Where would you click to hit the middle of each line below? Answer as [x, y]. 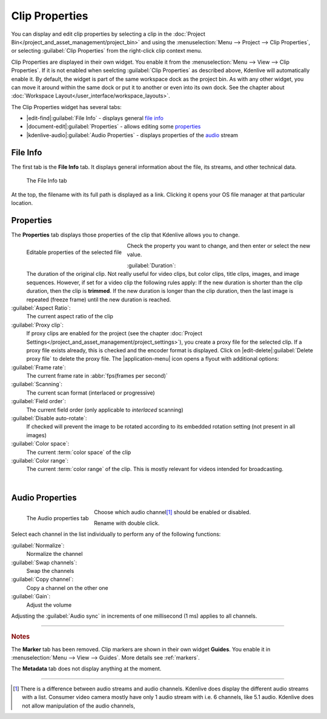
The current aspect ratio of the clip [70, 316]
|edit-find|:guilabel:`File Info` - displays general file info [95, 118]
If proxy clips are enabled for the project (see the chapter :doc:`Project [114, 333]
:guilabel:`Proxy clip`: [37, 325]
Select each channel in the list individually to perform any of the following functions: [116, 534]
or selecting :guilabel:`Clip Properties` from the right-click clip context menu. [107, 51]
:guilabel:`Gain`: [31, 597]
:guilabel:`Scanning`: [37, 384]
